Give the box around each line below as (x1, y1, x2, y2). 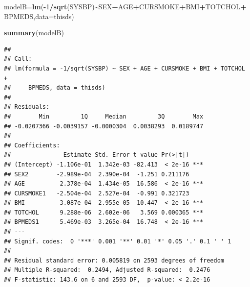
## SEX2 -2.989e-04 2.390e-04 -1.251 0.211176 (4, 170, 189, 178)
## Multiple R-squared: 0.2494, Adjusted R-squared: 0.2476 (4, 266, 210, 274)
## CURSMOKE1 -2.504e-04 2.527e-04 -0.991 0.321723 (4, 190, 189, 197)
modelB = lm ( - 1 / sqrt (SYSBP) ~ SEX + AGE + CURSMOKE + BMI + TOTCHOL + (4, 1, 247, 11)
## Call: (4, 55, 32, 63)
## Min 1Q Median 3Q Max (4, 113, 204, 120)
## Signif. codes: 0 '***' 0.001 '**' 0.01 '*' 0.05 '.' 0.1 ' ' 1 (4, 238, 231, 245)
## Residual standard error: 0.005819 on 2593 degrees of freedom (4, 257, 225, 264)
